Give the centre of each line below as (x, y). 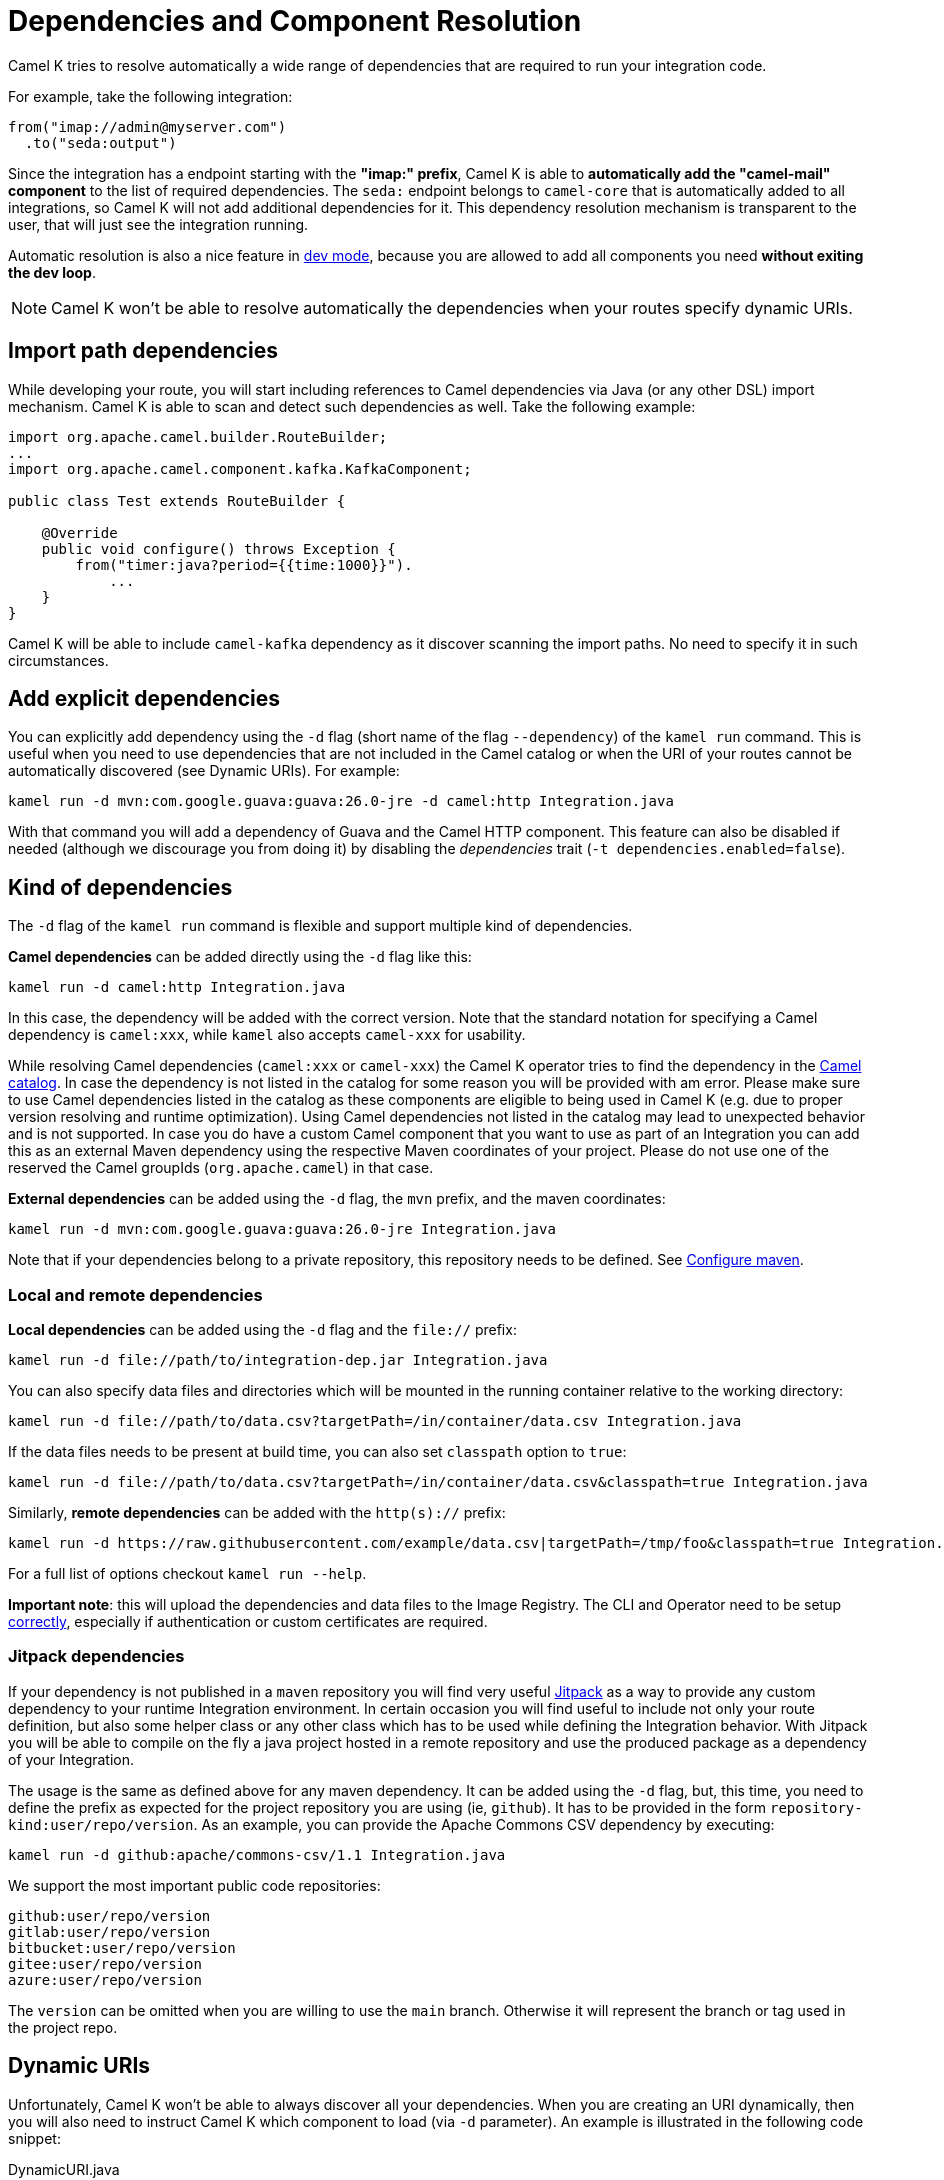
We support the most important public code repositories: (194, 1885)
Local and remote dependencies (135, 1294)
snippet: (34, 2138)
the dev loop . (52, 272)
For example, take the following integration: (150, 96)
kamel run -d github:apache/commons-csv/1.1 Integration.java (257, 1854)
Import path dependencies (143, 351)
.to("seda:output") (100, 142)
